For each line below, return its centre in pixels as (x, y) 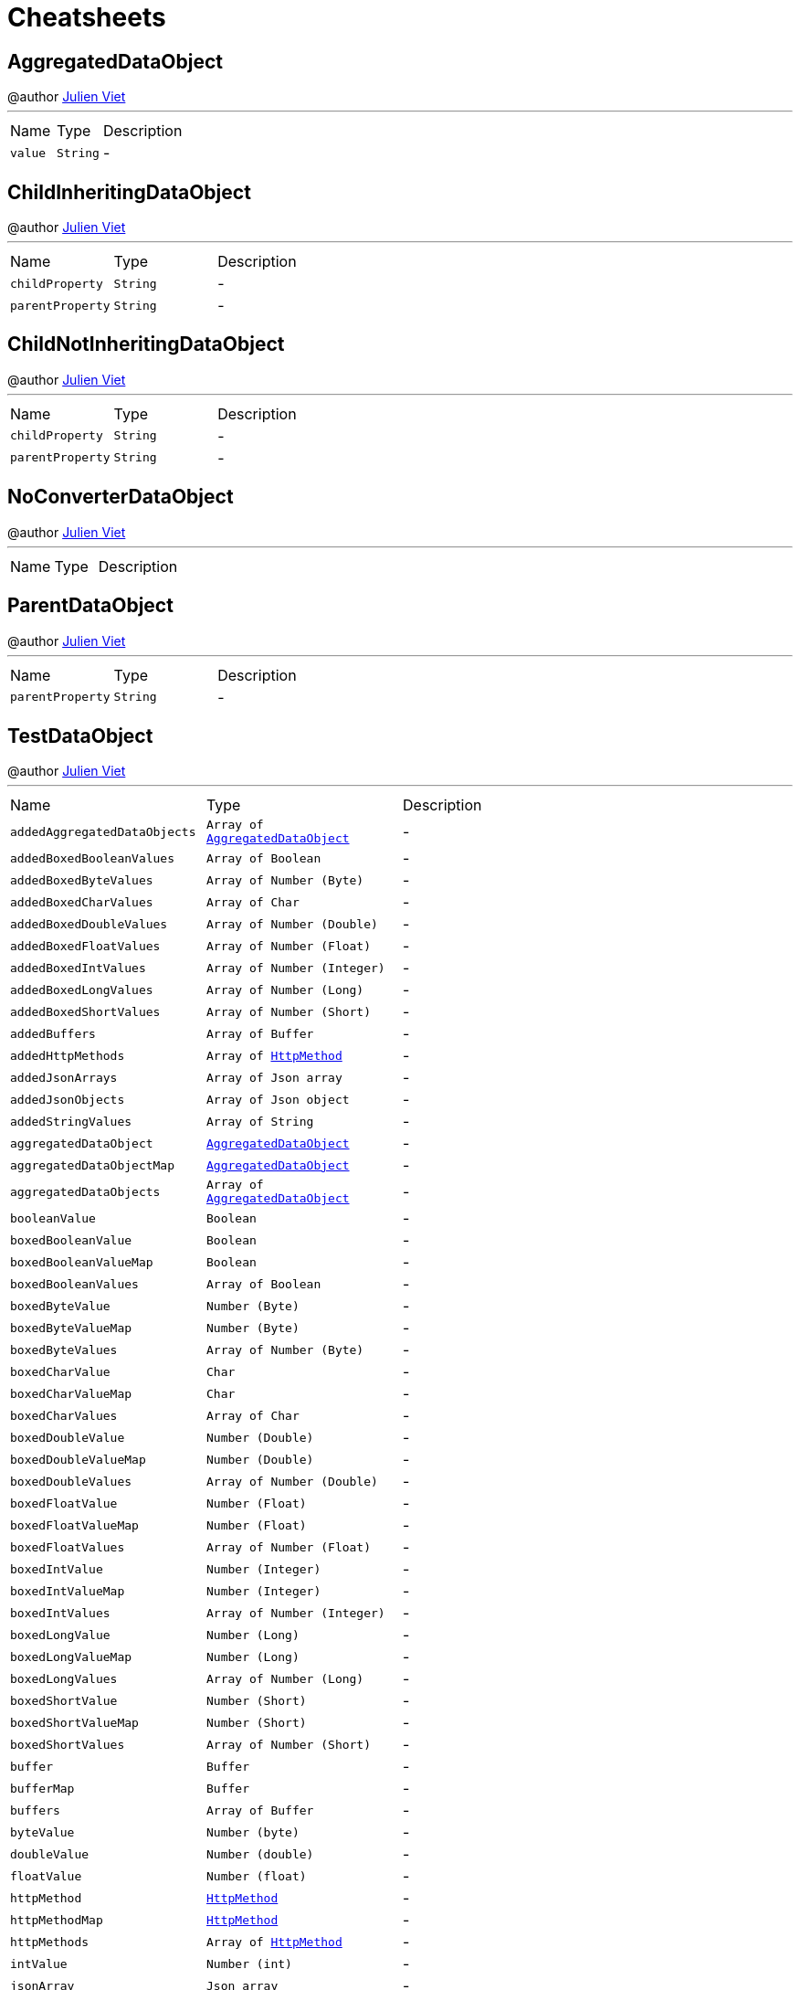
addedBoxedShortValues (85, 1011)
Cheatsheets (87, 17)
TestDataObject (80, 736)
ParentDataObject (90, 606)
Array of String (260, 1121)
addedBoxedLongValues (82, 990)
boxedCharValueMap (71, 1393)
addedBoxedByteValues (82, 880)
